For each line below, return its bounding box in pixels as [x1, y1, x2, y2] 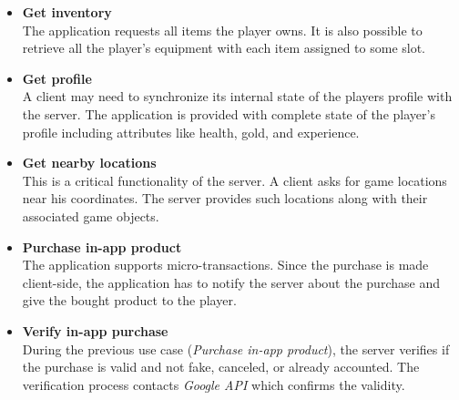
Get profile [22, 68, 92, 87]
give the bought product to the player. [22, 291, 237, 310]
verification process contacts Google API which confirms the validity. [22, 374, 405, 394]
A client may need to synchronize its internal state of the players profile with [22, 87, 453, 106]
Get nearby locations [22, 153, 157, 172]
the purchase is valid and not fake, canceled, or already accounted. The [22, 357, 420, 376]
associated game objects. [22, 206, 159, 225]
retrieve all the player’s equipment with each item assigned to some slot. [22, 38, 426, 57]
